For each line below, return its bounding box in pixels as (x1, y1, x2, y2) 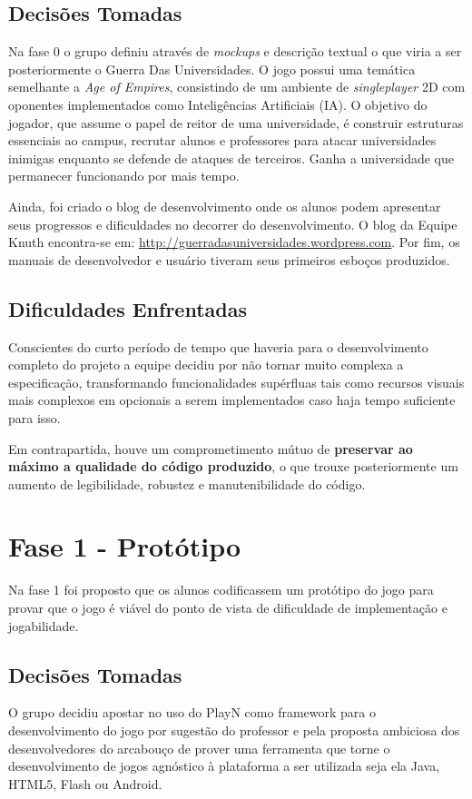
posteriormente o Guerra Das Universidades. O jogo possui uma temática (8, 59, 416, 78)
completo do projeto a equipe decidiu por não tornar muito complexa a (8, 355, 404, 374)
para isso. (8, 408, 61, 427)
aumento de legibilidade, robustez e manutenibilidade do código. (8, 474, 366, 493)
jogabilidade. (8, 616, 79, 635)
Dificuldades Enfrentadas (8, 294, 247, 322)
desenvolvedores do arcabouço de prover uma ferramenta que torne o (8, 738, 390, 757)
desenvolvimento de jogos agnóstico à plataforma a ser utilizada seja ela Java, (8, 756, 440, 775)
